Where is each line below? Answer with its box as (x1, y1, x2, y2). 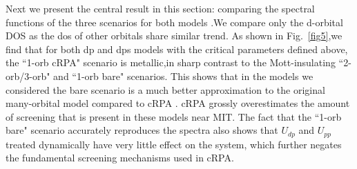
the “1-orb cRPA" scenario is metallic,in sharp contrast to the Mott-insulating (6, 55, 336, 70)
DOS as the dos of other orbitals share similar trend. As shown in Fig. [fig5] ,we (6, 28, 342, 43)
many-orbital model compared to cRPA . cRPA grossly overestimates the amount (6, 96, 350, 110)
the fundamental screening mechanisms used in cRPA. (6, 150, 234, 165)
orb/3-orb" (6, 68, 50, 83)
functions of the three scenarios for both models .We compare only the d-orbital (6, 14, 343, 29)
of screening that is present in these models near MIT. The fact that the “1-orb (6, 109, 342, 123)
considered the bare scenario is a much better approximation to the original (6, 82, 325, 97)
